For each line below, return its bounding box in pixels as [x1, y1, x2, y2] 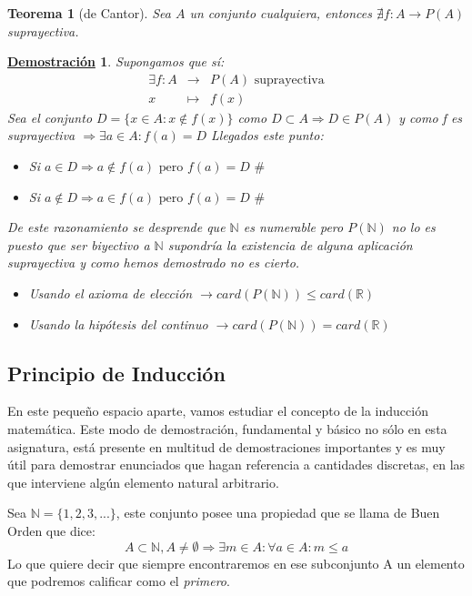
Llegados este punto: [211, 126, 324, 145]
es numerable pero [243, 217, 344, 237]
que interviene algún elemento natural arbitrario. [7, 472, 279, 491]
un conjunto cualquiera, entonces [189, 4, 373, 22]
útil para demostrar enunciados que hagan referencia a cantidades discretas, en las [7, 455, 466, 474]
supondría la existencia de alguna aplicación [167, 235, 413, 254]
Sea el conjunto [7, 107, 93, 126]
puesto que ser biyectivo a [7, 235, 150, 254]
